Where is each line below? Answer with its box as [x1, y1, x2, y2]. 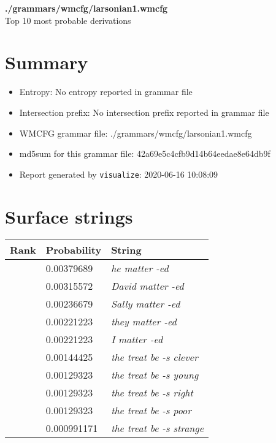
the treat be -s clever [111, 350, 198, 365]
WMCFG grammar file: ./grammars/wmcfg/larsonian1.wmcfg [19, 126, 252, 139]
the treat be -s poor [111, 403, 191, 418]
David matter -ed [111, 279, 184, 293]
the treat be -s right [111, 385, 193, 400]
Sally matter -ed [111, 297, 180, 311]
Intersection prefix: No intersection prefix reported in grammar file [19, 105, 269, 118]
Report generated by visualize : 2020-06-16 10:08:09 [19, 167, 218, 180]
